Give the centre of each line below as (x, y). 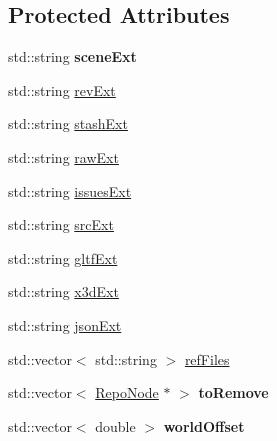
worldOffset (204, 425)
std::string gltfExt (63, 257)
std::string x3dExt (63, 291)
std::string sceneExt (72, 56)
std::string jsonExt (65, 324)
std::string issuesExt (70, 190)
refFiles (207, 358)
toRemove (233, 392)
